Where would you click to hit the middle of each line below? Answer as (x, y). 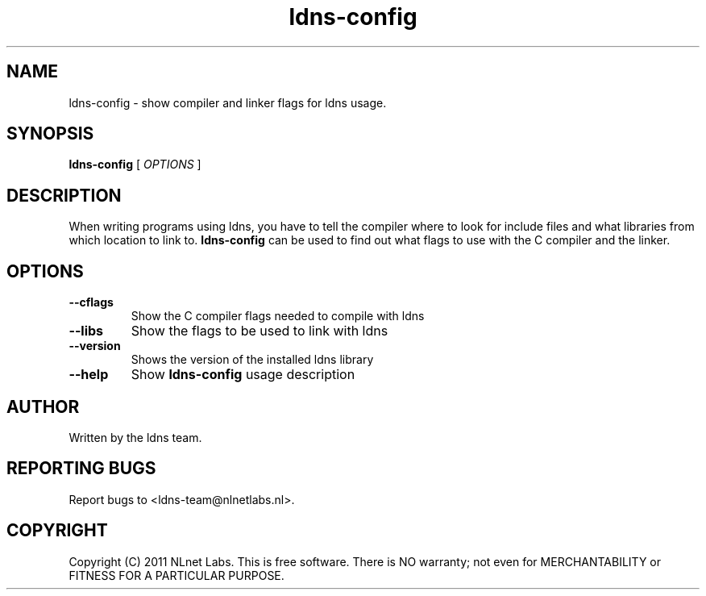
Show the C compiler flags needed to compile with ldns (278, 316)
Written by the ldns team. (135, 437)
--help (89, 375)
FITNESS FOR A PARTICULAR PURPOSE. (176, 575)
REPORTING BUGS (81, 469)
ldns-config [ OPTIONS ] (135, 165)
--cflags (91, 302)
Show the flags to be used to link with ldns (260, 331)
